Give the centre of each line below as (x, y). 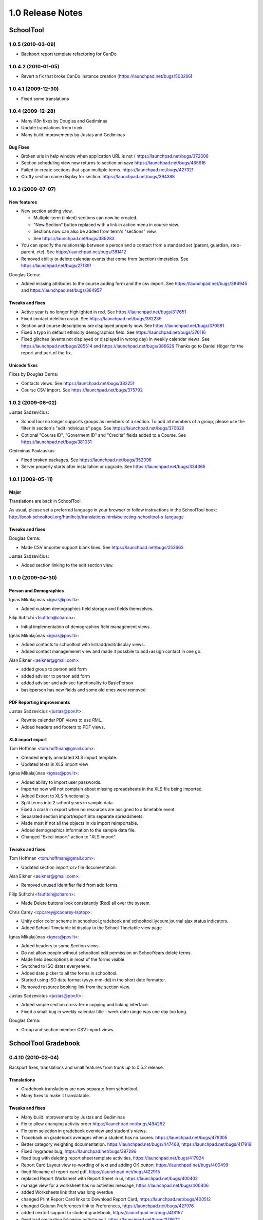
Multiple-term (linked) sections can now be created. (85, 218)
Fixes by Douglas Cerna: (34, 374)
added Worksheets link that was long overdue (67, 1192)
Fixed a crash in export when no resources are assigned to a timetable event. (99, 810)
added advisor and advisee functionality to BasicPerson (77, 683)
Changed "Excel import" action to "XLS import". (69, 836)
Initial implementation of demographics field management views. (86, 627)
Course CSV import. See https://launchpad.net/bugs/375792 (82, 390)
